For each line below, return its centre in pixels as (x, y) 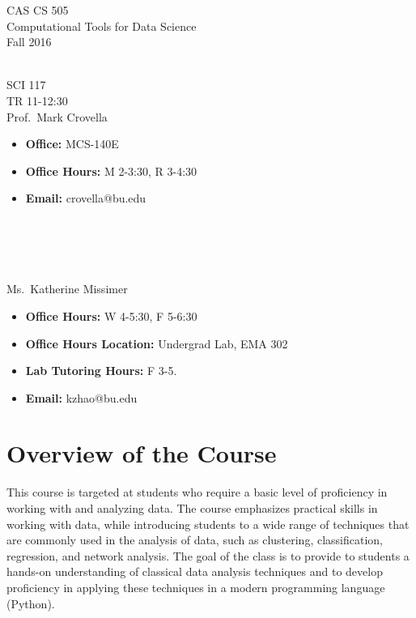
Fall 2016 (29, 42)
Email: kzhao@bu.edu (81, 397)
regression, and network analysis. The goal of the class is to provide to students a (208, 555)
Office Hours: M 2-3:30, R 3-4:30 (111, 170)
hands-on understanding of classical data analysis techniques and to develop (195, 571)
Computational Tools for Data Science (102, 26)
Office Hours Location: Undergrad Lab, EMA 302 (157, 343)
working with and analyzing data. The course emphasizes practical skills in (192, 508)
